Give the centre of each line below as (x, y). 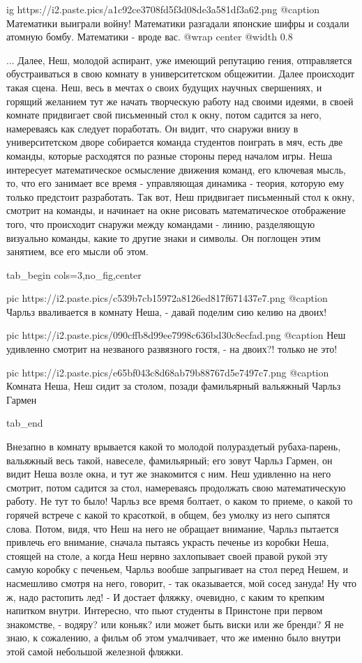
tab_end (25, 423)
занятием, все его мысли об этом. (77, 251)
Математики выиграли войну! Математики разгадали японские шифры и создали (178, 23)
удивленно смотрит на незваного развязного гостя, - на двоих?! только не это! (172, 349)
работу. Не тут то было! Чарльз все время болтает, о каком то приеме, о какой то (180, 501)
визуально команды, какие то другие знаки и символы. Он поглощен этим (164, 237)
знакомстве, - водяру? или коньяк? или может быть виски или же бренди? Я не (175, 624)
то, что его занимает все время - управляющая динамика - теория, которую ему (175, 183)
